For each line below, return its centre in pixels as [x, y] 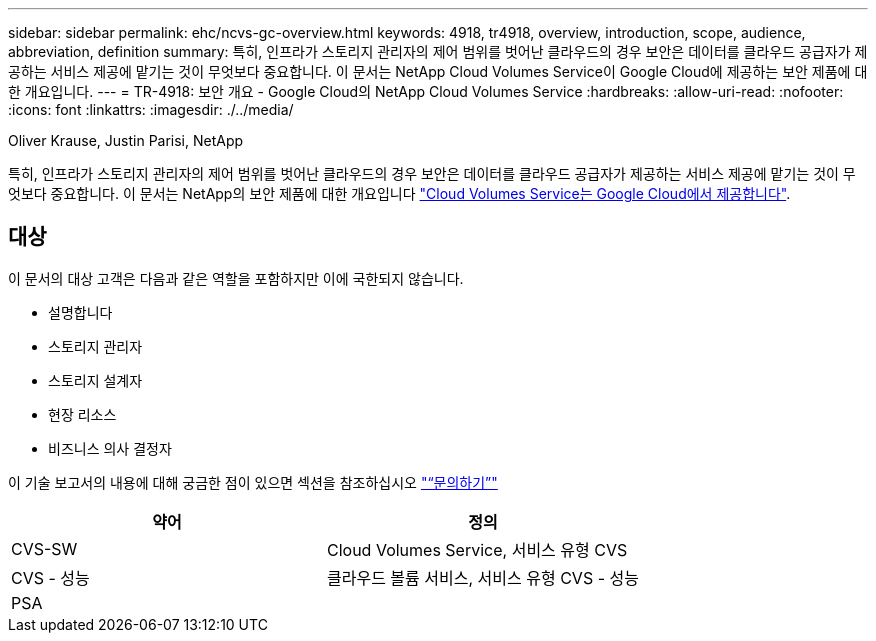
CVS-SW [44, 548]
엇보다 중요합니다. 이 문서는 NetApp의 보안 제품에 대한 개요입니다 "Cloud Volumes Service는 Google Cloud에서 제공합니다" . [399, 193]
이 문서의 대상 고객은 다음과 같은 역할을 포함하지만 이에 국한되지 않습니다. [236, 278]
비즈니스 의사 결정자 [110, 448]
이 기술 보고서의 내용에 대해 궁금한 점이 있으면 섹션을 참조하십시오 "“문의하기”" [253, 482]
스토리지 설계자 [95, 380]
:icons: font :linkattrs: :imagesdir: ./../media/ [151, 109]
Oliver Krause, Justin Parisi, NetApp [126, 140]
